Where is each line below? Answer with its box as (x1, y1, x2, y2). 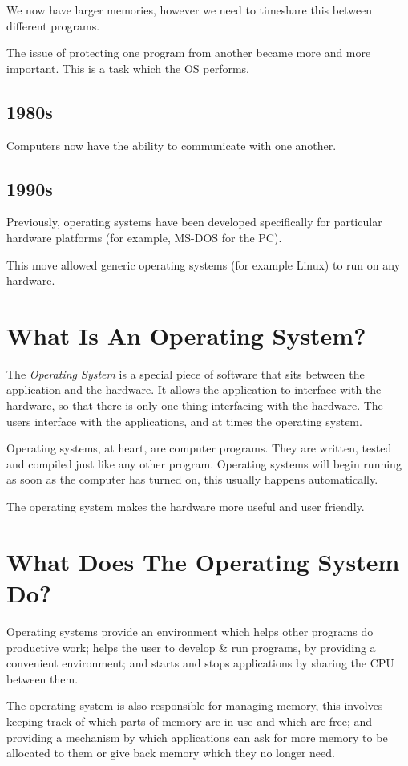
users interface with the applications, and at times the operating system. (6, 412, 362, 429)
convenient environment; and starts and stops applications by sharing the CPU (6, 655, 394, 671)
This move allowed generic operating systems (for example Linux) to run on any (6, 256, 401, 273)
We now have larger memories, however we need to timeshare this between (6, 2, 373, 18)
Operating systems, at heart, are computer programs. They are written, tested (6, 440, 392, 456)
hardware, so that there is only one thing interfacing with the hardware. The (6, 397, 383, 414)
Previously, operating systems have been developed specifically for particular (6, 213, 382, 230)
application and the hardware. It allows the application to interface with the (6, 381, 382, 398)
